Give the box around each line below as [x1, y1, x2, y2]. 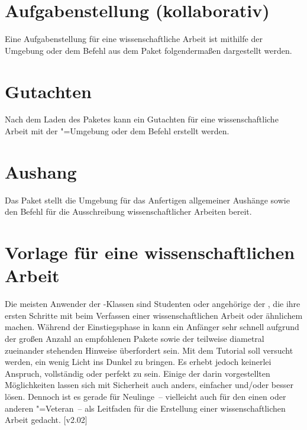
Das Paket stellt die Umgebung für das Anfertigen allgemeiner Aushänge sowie [5, 193, 290, 206]
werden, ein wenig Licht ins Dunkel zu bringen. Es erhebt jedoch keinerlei [5, 355, 272, 368]
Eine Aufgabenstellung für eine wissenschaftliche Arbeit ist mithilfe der [5, 33, 263, 45]
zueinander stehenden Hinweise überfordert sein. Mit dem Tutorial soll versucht [5, 344, 293, 356]
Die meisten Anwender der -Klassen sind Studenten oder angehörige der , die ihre [5, 298, 300, 310]
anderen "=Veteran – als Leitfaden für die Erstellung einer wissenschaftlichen [5, 402, 286, 414]
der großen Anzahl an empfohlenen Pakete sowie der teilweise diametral [5, 332, 264, 345]
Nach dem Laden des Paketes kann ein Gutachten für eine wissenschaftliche [5, 113, 279, 125]
